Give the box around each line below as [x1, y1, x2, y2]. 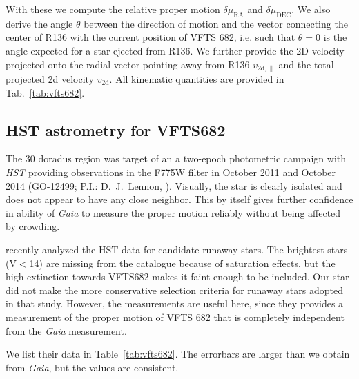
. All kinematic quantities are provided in [109, 72, 284, 86]
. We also [291, 2, 331, 16]
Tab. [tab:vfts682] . [6, 85, 85, 99]
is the [323, 30, 347, 44]
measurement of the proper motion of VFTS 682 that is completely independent [6, 309, 345, 324]
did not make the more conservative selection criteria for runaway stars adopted [6, 282, 343, 297]
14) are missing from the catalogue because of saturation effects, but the [29, 255, 336, 270]
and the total [278, 57, 334, 71]
